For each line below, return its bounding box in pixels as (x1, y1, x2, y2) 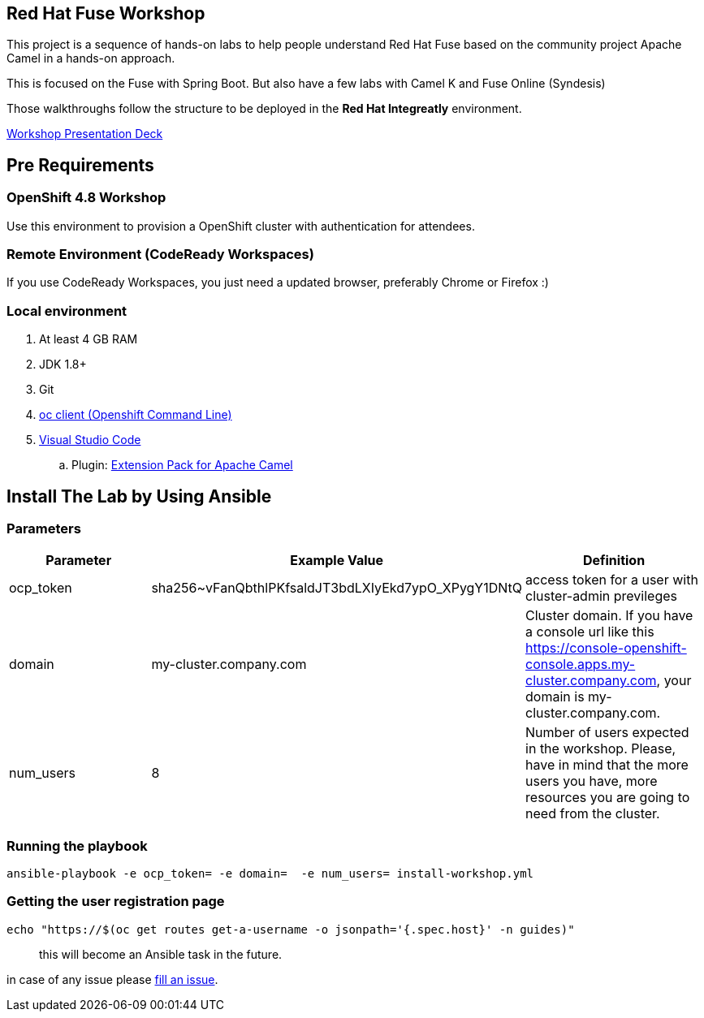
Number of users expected (525, 724, 689, 741)
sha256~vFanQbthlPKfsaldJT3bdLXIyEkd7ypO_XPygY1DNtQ (151, 580, 523, 597)
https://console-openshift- (525, 640, 687, 657)
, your (656, 672, 692, 689)
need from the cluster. (525, 805, 660, 822)
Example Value (290, 552, 384, 569)
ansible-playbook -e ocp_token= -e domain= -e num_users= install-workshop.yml (6, 867, 534, 881)
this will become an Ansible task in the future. (39, 947, 283, 961)
